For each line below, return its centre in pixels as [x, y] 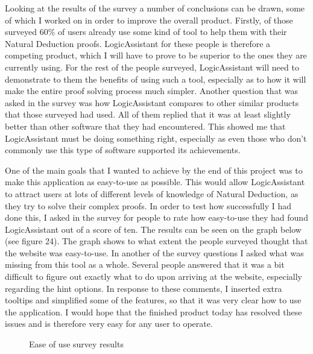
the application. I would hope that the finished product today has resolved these [153, 311]
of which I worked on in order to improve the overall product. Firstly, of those [149, 20]
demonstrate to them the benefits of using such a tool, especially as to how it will [156, 79]
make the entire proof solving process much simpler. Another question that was [151, 91]
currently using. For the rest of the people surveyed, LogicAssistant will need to [152, 67]
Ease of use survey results [76, 344]
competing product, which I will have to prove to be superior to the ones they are [156, 55]
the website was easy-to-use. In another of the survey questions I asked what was [154, 252]
